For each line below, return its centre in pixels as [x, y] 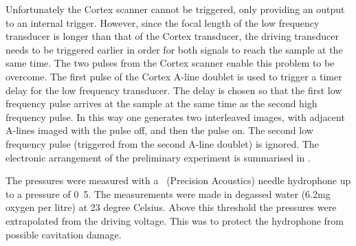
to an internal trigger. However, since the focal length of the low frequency [163, 22]
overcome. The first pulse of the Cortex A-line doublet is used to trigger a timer [174, 76]
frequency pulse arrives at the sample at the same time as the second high [162, 103]
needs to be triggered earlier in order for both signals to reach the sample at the [174, 49]
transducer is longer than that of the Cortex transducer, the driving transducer [172, 36]
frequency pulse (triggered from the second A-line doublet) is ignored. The [162, 143]
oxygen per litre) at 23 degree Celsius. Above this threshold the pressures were [171, 207]
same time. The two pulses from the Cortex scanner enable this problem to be [170, 63]
